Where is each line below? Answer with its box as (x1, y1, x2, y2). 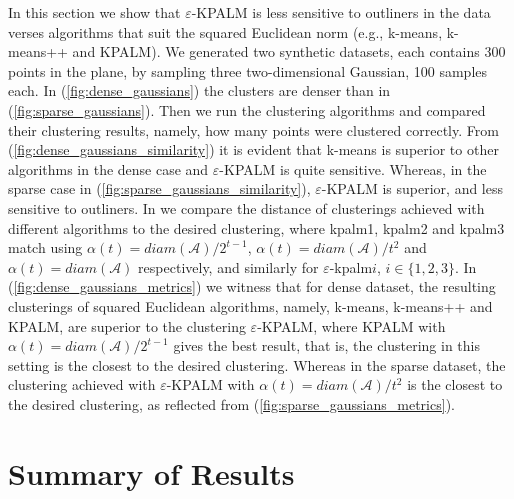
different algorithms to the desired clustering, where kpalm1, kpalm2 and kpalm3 (8, 217, 505, 238)
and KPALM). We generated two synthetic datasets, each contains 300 (72, 41, 506, 62)
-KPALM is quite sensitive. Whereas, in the (219, 158, 487, 179)
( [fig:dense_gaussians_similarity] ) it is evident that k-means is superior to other (8, 139, 499, 160)
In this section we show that (8, 2, 181, 22)
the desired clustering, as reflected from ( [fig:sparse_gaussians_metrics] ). (8, 393, 455, 414)
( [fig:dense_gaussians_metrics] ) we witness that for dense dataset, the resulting (8, 276, 496, 297)
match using (8, 237, 83, 258)
